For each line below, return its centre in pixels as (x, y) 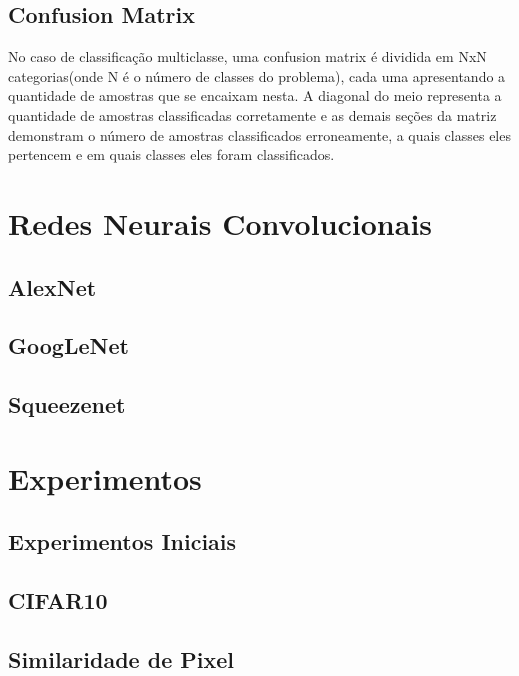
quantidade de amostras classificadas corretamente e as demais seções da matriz (252, 114)
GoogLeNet (68, 345)
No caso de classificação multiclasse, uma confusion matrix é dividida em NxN (247, 56)
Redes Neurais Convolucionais (220, 222)
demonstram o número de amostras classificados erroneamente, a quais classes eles (259, 134)
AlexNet (52, 286)
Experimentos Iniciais (122, 541)
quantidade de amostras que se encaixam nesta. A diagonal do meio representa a (255, 95)
